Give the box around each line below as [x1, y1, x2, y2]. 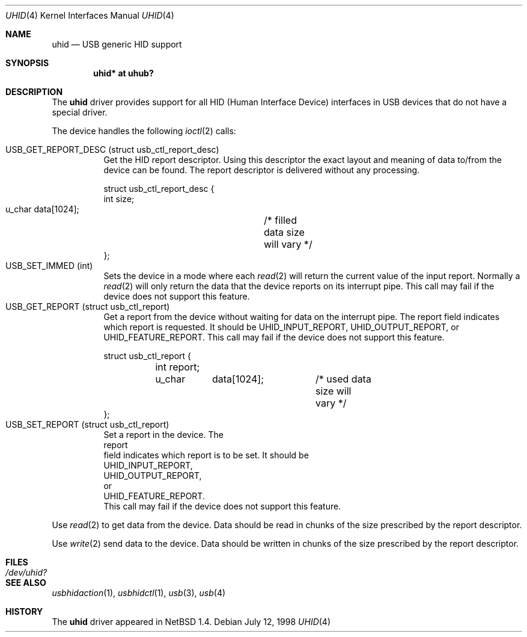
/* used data [315, 373, 371, 385]
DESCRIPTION [5, 87, 63, 97]
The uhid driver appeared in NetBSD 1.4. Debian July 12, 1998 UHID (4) [52, 617, 331, 627]
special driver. [52, 107, 108, 117]
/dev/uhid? [5, 567, 47, 577]
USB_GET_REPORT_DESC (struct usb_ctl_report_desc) [5, 144, 219, 155]
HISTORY [5, 606, 43, 617]
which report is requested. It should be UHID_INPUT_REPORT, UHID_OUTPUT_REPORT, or [103, 322, 460, 332]
